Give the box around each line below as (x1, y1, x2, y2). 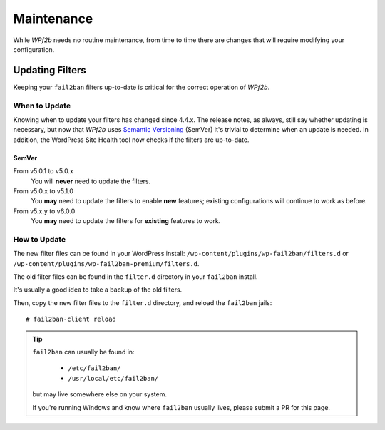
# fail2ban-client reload (26, 315, 117, 324)
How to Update (13, 234, 66, 244)
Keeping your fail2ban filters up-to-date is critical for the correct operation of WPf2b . (13, 83, 270, 91)
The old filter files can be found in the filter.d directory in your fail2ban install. (13, 272, 258, 281)
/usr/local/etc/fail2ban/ (68, 374, 159, 382)
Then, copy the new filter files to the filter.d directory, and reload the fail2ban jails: (13, 298, 272, 307)
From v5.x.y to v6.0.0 (13, 207, 76, 215)
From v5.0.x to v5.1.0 (13, 186, 74, 195)
